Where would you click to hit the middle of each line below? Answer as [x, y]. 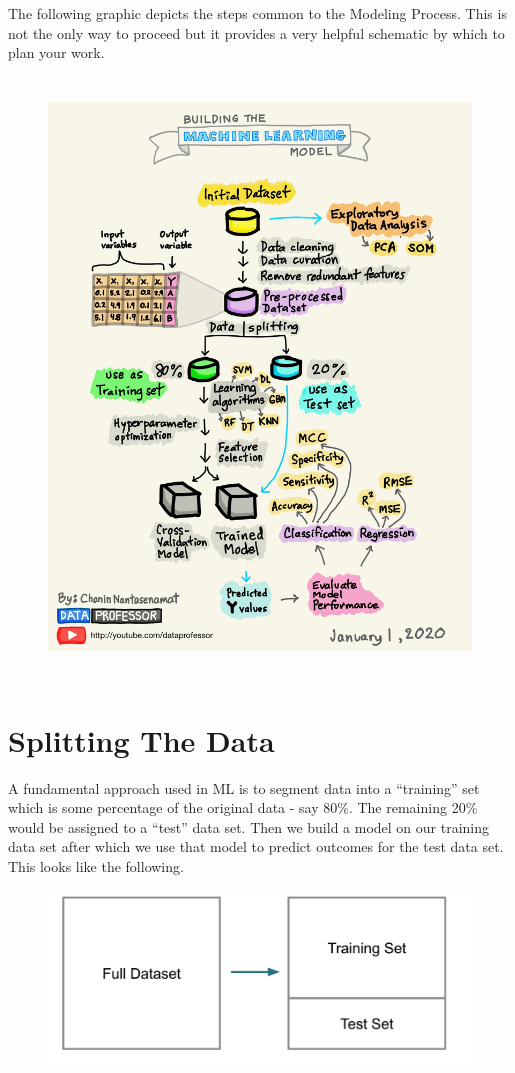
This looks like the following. [96, 865]
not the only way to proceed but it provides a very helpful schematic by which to [256, 32]
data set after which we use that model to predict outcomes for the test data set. [256, 846]
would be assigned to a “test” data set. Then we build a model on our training [249, 826]
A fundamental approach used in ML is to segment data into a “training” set [244, 787]
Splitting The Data [141, 739]
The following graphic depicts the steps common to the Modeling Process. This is [257, 13]
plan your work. [56, 52]
